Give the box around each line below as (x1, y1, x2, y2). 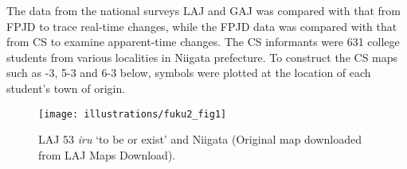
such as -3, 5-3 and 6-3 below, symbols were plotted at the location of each (6, 64, 371, 81)
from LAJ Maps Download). (38, 146, 176, 163)
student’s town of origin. (6, 79, 126, 96)
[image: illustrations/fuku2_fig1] (38, 108, 227, 120)
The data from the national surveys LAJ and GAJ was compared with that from (6, 2, 401, 18)
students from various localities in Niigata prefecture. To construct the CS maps (6, 48, 398, 65)
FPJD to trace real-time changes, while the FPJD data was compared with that (6, 17, 397, 34)
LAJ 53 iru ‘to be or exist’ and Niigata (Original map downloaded (38, 131, 362, 148)
